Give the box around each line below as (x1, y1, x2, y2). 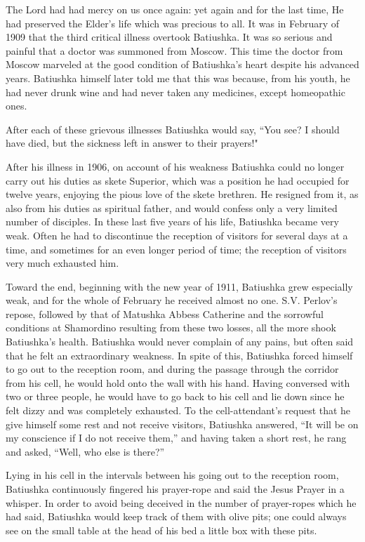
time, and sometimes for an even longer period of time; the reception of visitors (6, 242, 347, 256)
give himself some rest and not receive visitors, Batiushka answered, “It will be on (6, 416, 359, 431)
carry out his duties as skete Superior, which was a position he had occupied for (6, 173, 350, 187)
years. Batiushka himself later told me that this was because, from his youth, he (6, 70, 350, 85)
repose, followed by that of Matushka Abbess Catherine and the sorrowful (6, 306, 324, 321)
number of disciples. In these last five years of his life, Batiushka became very (6, 214, 339, 229)
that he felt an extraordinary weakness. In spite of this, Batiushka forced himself (6, 348, 353, 362)
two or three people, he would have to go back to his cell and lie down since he (6, 389, 345, 404)
